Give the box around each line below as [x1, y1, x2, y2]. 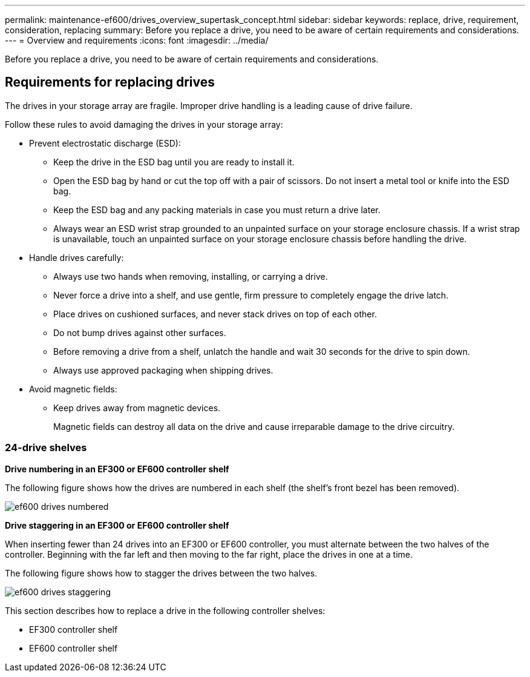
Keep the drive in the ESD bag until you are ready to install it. [53, 156, 295, 167]
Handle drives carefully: [29, 252, 124, 263]
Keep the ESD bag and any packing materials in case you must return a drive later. [53, 204, 381, 215]
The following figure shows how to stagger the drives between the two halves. [5, 567, 318, 578]
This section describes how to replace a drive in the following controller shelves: [5, 605, 326, 616]
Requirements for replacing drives [5, 74, 215, 90]
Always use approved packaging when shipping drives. [53, 365, 273, 375]
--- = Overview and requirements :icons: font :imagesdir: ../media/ [5, 35, 269, 45]
